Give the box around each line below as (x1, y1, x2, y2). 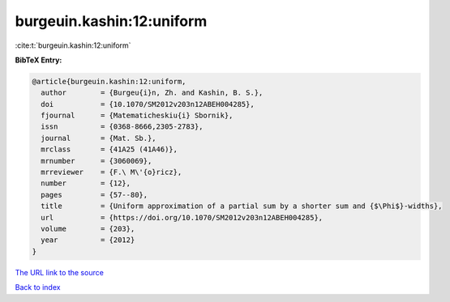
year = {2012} (41, 236, 135, 245)
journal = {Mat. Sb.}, (41, 134, 157, 142)
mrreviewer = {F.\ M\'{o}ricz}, (41, 168, 182, 177)
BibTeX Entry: (15, 55, 62, 65)
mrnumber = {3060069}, (41, 156, 152, 165)
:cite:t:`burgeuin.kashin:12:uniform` (15, 40, 131, 50)
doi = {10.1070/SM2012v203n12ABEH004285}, (41, 100, 255, 108)
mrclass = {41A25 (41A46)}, (41, 145, 178, 154)
